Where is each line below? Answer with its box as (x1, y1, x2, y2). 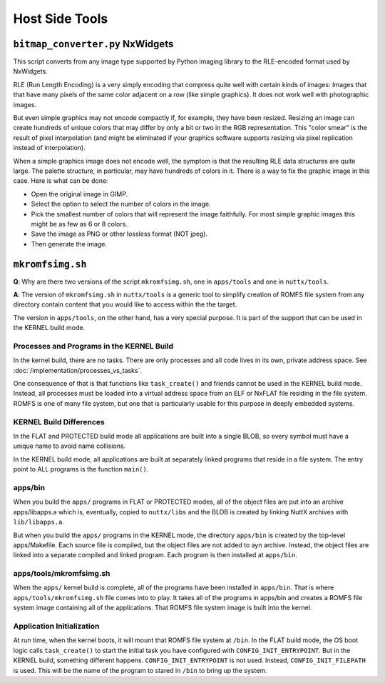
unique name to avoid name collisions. (13, 442, 126, 450)
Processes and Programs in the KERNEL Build (13, 341, 174, 351)
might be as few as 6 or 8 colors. (31, 219, 128, 228)
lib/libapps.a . (13, 518, 64, 527)
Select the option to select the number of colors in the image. (31, 200, 211, 209)
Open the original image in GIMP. (31, 189, 128, 198)
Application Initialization (13, 621, 100, 631)
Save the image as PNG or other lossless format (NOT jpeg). (31, 229, 208, 239)
